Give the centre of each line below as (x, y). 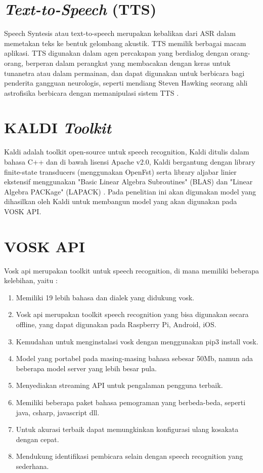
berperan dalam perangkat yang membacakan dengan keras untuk (128, 63)
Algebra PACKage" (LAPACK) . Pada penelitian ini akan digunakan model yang (130, 191)
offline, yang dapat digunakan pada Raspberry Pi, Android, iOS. (116, 324)
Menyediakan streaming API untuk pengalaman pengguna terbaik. (119, 385)
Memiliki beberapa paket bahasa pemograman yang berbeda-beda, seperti (131, 402)
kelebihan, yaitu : (31, 280)
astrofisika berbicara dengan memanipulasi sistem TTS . (92, 92)
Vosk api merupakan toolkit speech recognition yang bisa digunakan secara (132, 314)
